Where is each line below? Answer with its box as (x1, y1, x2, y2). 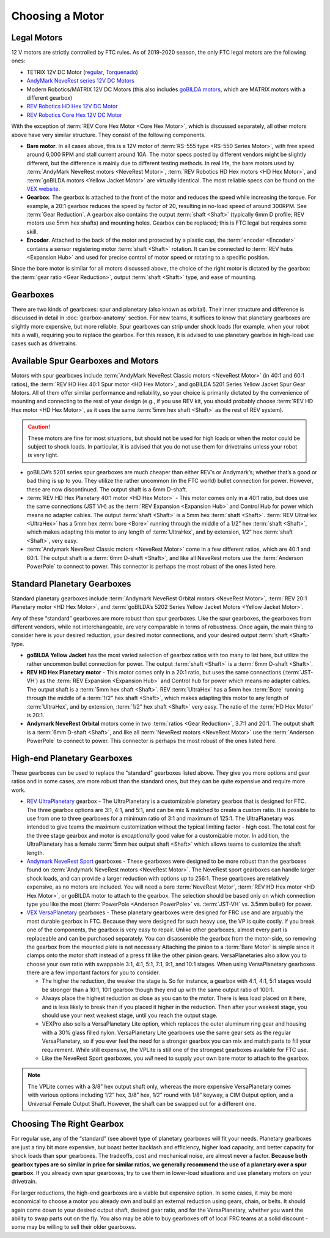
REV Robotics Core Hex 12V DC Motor (26, 111, 122, 119)
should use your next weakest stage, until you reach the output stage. (42, 1012, 218, 1019)
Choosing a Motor (11, 9, 105, 23)
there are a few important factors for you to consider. (26, 969, 160, 976)
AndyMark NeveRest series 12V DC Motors (26, 77, 134, 84)
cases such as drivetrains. (11, 340, 78, 347)
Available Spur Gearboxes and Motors (11, 356, 159, 367)
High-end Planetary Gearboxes (11, 753, 133, 763)
